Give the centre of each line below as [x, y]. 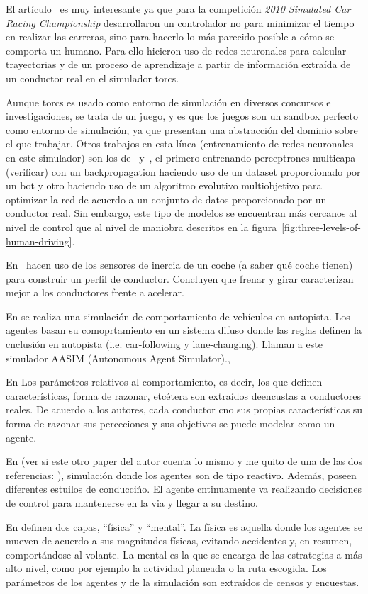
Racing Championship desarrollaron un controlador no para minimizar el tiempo [180, 22]
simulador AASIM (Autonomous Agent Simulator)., [118, 358]
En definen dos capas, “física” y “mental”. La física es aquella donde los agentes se [184, 526]
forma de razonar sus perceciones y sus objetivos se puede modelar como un [171, 424]
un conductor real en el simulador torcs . [93, 78]
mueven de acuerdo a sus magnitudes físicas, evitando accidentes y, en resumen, [179, 540]
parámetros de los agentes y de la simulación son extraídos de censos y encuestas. [183, 582]
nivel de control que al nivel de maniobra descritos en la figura [141, 226]
